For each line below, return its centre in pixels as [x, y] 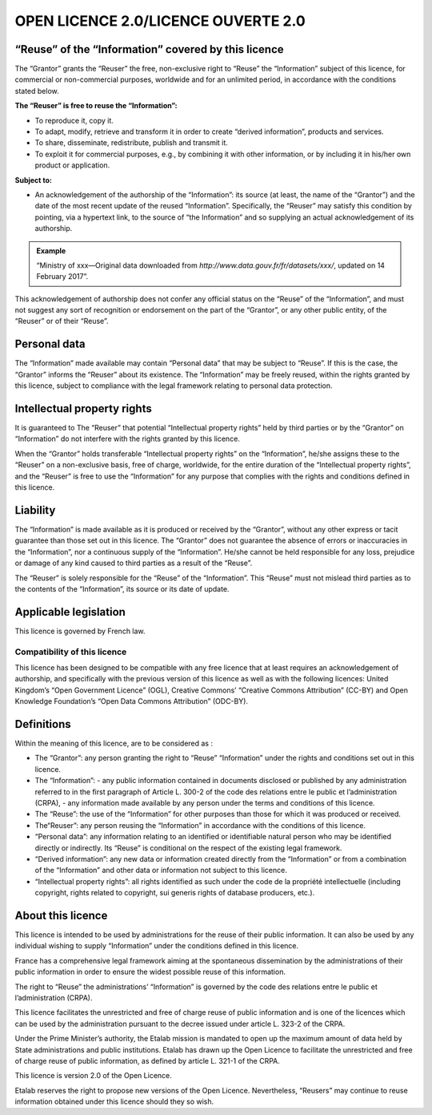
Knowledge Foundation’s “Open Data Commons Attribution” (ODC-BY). [131, 701]
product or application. [72, 165]
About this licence [61, 915]
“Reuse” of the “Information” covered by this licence [149, 49]
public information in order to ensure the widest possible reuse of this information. [150, 972]
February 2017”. [62, 277]
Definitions [43, 724]
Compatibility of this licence [71, 652]
